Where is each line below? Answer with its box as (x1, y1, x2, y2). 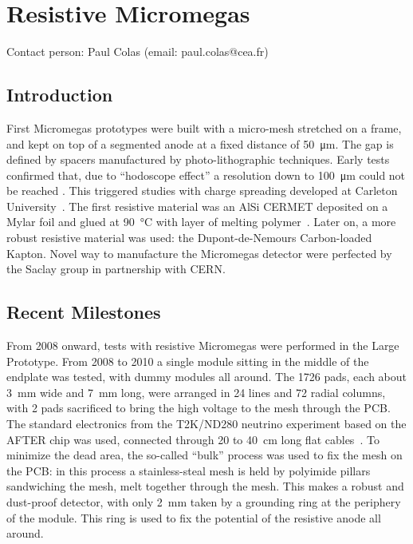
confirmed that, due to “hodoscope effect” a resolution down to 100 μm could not (6, 166, 406, 183)
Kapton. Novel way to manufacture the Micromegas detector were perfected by (6, 244, 392, 261)
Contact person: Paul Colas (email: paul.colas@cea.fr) (6, 43, 269, 60)
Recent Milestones (6, 300, 161, 324)
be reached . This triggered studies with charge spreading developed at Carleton (6, 182, 398, 199)
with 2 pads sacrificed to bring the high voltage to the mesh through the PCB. (6, 399, 391, 416)
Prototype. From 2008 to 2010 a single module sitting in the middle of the (6, 352, 369, 369)
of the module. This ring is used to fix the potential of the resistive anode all (6, 509, 381, 526)
